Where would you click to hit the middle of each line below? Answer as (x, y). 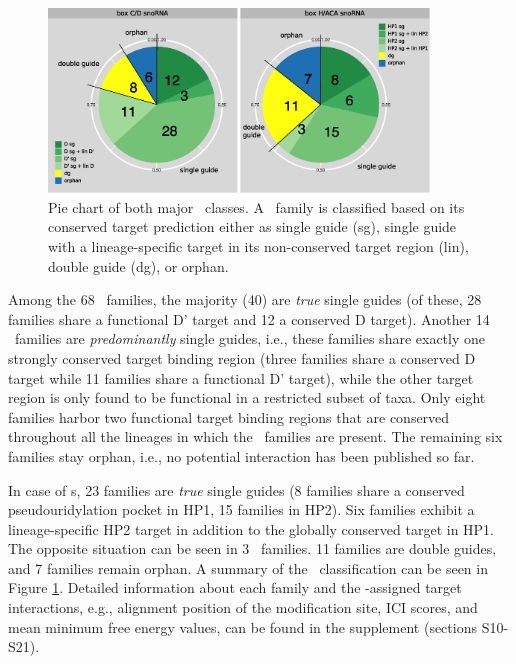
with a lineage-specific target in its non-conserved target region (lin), (258, 245)
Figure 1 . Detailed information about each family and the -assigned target (235, 587)
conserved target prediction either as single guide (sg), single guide (252, 226)
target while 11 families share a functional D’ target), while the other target (241, 377)
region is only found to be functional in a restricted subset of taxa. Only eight (247, 397)
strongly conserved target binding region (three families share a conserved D (242, 357)
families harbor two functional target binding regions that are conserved (229, 416)
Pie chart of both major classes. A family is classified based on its (256, 206)
